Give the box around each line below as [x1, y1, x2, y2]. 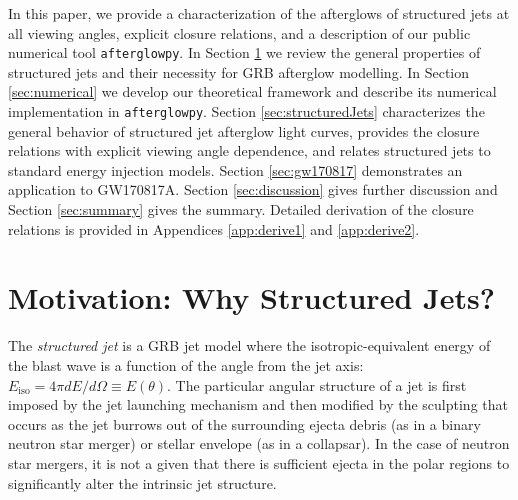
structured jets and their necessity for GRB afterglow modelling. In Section [8, 61, 470, 82]
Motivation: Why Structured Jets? [8, 277, 495, 318]
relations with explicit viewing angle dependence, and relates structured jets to [8, 140, 491, 161]
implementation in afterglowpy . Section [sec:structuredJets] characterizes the [8, 101, 485, 122]
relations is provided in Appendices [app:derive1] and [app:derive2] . [8, 218, 420, 239]
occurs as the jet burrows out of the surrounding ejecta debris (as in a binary [8, 413, 481, 434]
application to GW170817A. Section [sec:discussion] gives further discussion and [8, 179, 498, 200]
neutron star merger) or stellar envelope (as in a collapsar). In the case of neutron [8, 433, 510, 454]
